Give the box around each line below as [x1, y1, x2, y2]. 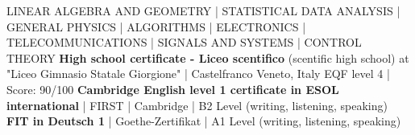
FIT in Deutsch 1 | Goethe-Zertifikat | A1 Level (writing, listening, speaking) [6, 112, 401, 129]
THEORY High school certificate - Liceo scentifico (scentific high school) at [6, 49, 409, 66]
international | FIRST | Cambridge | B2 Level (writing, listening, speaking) [6, 96, 388, 113]
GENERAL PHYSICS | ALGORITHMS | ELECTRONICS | [6, 18, 306, 35]
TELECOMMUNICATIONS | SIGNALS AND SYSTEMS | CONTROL [6, 34, 362, 51]
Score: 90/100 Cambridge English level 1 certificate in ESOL [6, 80, 339, 97]
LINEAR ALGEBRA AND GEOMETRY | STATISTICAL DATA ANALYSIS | [6, 2, 400, 18]
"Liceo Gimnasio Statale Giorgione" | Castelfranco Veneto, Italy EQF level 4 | [6, 65, 390, 82]
